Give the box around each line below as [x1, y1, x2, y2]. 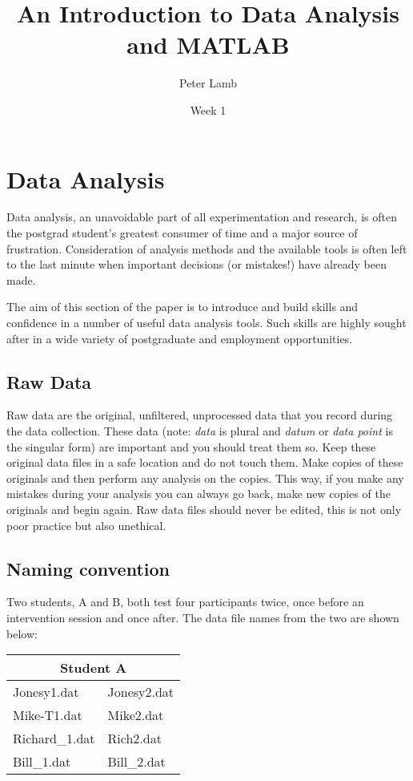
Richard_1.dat [13, 729, 95, 748]
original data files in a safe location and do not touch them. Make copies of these [6, 454, 403, 471]
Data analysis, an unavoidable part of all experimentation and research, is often [6, 208, 397, 225]
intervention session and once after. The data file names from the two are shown [6, 609, 399, 625]
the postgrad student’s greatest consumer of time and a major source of [6, 225, 358, 241]
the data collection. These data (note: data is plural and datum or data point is [6, 422, 393, 439]
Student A [59, 658, 127, 678]
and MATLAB [126, 28, 290, 61]
